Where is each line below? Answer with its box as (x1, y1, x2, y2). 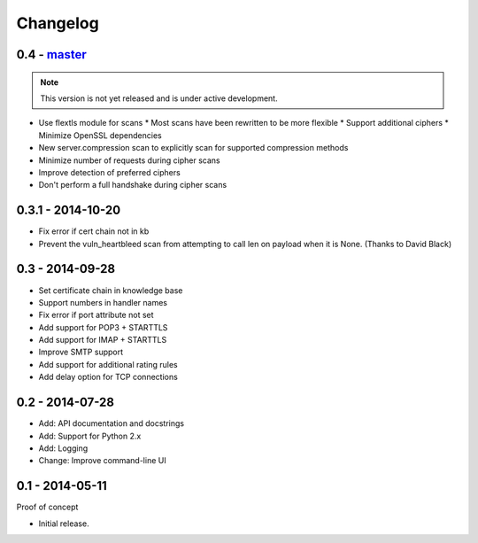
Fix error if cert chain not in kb (38, 226, 150, 237)
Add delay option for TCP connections (38, 372, 179, 383)
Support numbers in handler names (38, 297, 168, 307)
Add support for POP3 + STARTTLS (38, 322, 168, 332)
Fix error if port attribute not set (38, 310, 154, 321)
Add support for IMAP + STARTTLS (38, 335, 167, 345)
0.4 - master (16, 47, 88, 62)
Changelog (16, 13, 99, 33)
